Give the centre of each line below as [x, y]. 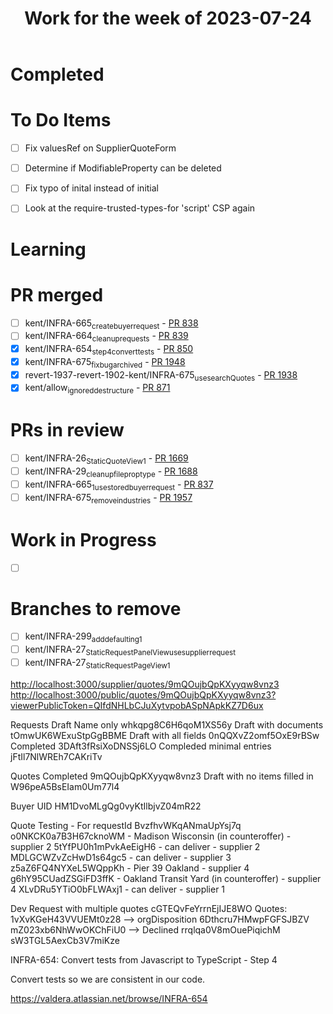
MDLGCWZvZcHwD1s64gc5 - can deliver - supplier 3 [121, 857]
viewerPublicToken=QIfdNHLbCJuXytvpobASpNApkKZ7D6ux [137, 705]
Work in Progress [83, 539]
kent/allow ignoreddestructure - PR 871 [97, 389]
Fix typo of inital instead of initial [92, 188]
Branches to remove [96, 608]
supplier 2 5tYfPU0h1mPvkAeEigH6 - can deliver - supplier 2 [135, 846]
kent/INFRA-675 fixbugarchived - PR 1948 [105, 362]
